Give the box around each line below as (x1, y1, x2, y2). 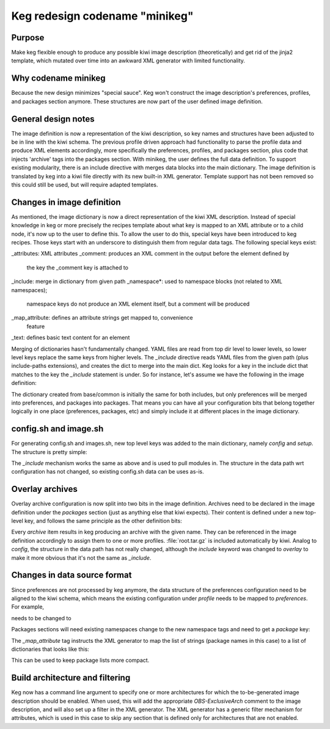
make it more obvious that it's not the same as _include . (11, 554, 152, 562)
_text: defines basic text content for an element (11, 334, 130, 342)
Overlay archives (11, 484, 78, 494)
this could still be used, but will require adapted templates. (11, 181, 158, 188)
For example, (11, 603, 45, 610)
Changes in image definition (11, 197, 121, 207)
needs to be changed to (11, 614, 71, 621)
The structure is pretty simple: (11, 448, 87, 455)
